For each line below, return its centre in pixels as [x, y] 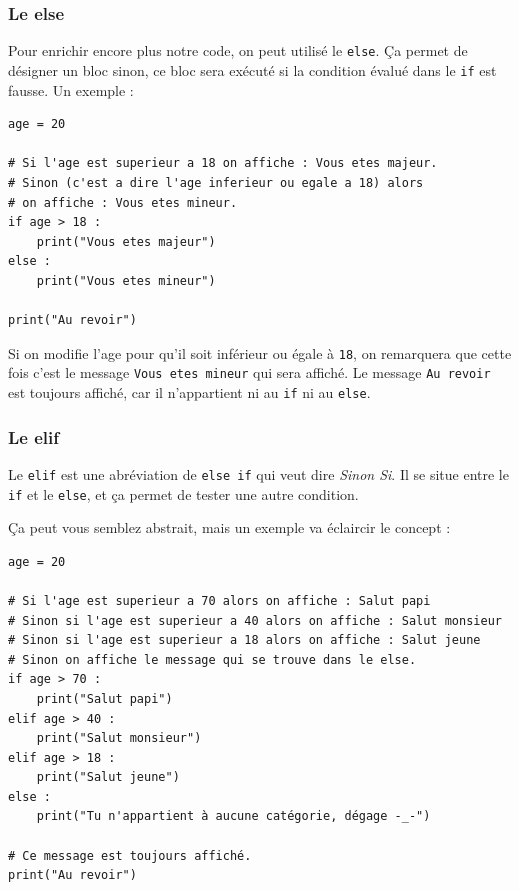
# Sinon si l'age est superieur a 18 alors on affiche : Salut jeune [244, 640]
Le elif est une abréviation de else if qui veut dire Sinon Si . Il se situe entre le [258, 473]
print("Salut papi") [104, 698]
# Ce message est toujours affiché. [130, 855]
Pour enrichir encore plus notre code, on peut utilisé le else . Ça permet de [238, 50]
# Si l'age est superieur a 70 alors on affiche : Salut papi [219, 600]
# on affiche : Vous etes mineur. [123, 202]
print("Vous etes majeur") [126, 241]
